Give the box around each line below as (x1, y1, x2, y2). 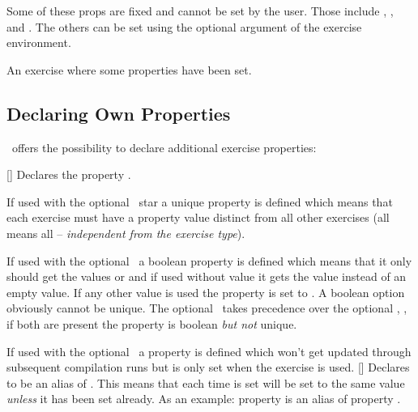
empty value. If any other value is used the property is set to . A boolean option (6, 283, 405, 300)
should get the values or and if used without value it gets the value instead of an (6, 268, 407, 285)
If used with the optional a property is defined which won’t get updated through (6, 342, 412, 359)
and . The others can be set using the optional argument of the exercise (6, 18, 362, 35)
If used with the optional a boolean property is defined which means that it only (6, 252, 412, 269)
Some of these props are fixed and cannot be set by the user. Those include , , (6, 2, 394, 19)
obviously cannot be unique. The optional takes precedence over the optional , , (6, 299, 407, 316)
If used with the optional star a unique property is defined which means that (6, 193, 393, 210)
